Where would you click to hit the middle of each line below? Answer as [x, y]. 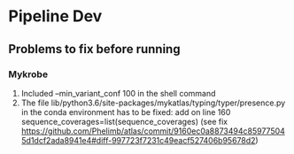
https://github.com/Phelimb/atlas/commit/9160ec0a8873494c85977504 [153, 131]
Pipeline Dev [55, 16]
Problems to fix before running [94, 49]
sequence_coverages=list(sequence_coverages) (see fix [124, 121]
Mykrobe [28, 74]
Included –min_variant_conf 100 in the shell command [118, 93]
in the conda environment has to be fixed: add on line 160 [126, 112]
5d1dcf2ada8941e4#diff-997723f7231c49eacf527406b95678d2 [138, 140]
